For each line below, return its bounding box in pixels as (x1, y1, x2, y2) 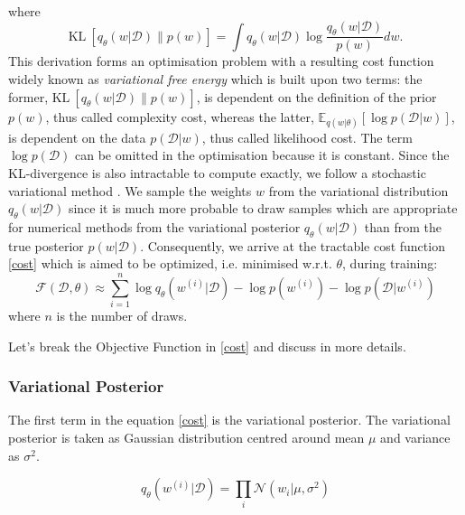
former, (8, 87, 49, 106)
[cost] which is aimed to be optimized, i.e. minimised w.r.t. (8, 254, 332, 273)
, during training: (342, 254, 438, 273)
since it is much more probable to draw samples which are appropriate (68, 199, 458, 218)
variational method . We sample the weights (8, 181, 252, 200)
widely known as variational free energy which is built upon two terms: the (8, 70, 423, 89)
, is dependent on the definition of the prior (196, 87, 437, 106)
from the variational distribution (268, 181, 449, 200)
